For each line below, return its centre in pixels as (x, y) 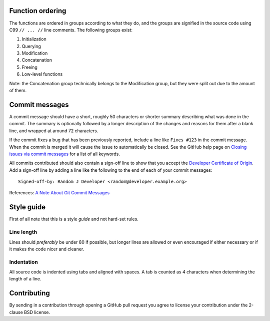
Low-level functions (42, 74)
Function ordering (38, 11)
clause (16, 312)
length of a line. (25, 279)
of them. (18, 91)
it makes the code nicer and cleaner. (47, 249)
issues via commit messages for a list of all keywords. (64, 154)
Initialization (34, 39)
